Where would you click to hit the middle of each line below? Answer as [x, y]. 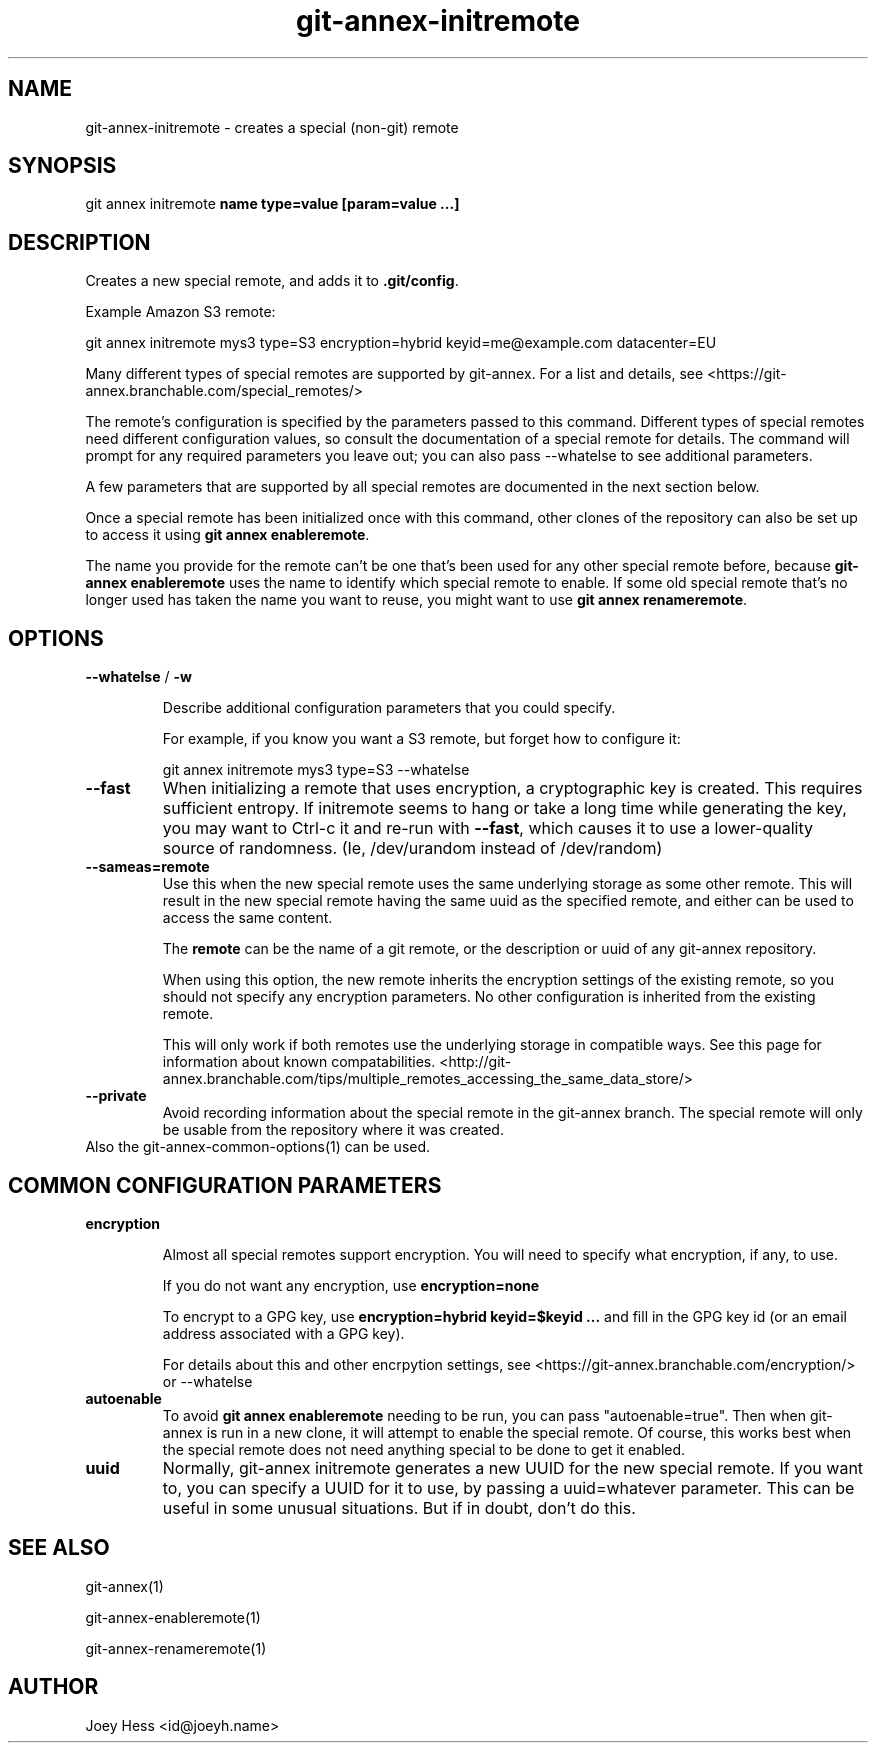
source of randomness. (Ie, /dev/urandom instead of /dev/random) [412, 848]
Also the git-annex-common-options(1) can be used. [258, 1147]
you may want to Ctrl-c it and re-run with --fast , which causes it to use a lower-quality [488, 828]
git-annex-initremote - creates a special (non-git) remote [272, 127]
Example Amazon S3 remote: [180, 312]
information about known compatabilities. [299, 1062]
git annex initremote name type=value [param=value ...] [272, 204]
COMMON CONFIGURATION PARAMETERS [225, 1185]
